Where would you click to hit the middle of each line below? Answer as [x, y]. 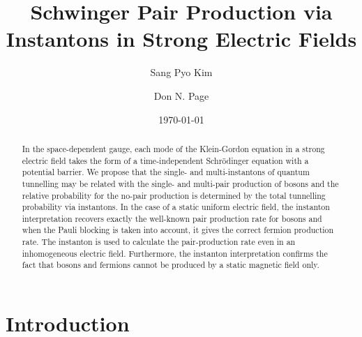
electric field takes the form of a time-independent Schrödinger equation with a [165, 160]
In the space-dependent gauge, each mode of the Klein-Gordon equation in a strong [173, 148]
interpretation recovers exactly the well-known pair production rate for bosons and [172, 218]
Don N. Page [181, 95]
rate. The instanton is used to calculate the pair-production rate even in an [159, 242]
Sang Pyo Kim [181, 72]
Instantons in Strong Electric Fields [181, 39]
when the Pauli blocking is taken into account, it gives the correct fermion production [178, 230]
